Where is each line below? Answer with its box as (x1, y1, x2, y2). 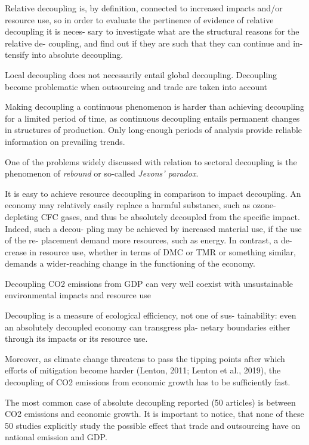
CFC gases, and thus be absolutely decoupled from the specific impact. (41, 210, 300, 222)
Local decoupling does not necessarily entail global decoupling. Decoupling (5, 68, 277, 81)
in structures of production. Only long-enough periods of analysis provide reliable (5, 123, 302, 136)
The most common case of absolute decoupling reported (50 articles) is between (5, 395, 296, 408)
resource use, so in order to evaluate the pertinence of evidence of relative (5, 13, 274, 26)
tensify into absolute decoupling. (5, 48, 123, 61)
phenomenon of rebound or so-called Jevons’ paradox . (5, 167, 199, 180)
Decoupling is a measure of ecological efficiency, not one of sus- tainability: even (5, 309, 296, 322)
